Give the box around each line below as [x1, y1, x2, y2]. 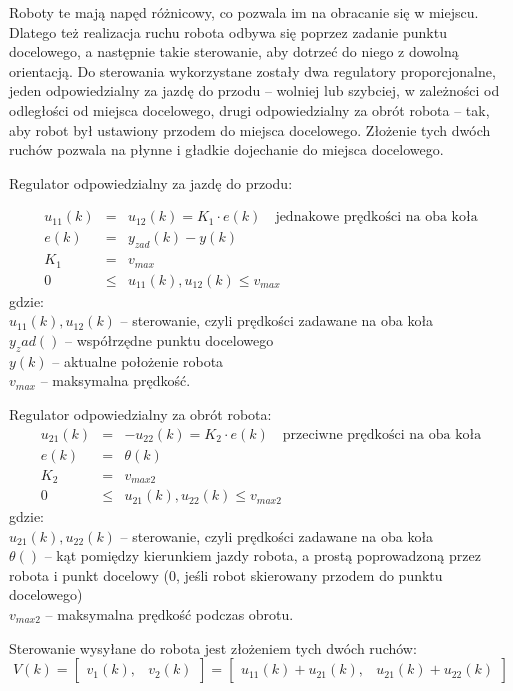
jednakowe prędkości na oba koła [275, 210, 478, 225]
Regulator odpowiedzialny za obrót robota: [9, 403, 272, 424]
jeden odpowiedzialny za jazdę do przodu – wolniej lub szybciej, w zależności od [9, 80, 500, 101]
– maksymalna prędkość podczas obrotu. [45, 604, 294, 625]
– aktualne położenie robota [52, 350, 224, 371]
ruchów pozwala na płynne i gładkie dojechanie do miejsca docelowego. [9, 139, 444, 160]
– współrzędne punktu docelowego [65, 329, 274, 350]
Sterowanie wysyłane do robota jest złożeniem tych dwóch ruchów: [9, 637, 417, 658]
